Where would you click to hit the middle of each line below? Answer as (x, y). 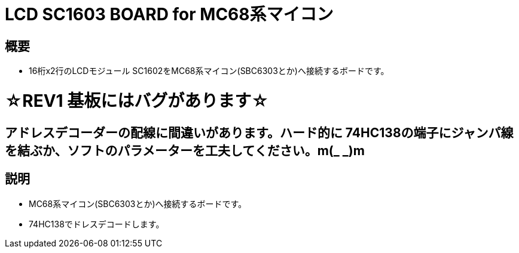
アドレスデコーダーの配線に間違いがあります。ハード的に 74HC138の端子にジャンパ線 (259, 132)
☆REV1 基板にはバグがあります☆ (137, 101)
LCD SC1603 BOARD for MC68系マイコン (169, 14)
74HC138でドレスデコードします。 (97, 224)
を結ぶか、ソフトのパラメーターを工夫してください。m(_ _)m (185, 150)
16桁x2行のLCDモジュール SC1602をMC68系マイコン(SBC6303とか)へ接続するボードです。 (209, 71)
